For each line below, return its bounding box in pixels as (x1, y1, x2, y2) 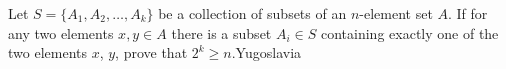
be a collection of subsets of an (158, 3, 347, 23)
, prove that (115, 42, 188, 63)
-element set (359, 3, 433, 23)
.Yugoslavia (231, 42, 302, 63)
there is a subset (171, 22, 272, 43)
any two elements (8, 22, 114, 43)
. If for (448, 3, 488, 23)
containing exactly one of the (320, 22, 499, 43)
